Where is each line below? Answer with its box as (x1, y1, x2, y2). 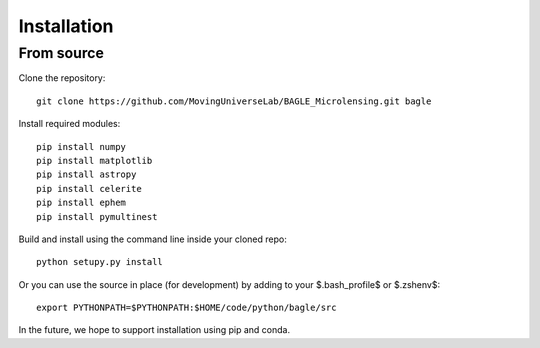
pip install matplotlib (36, 155, 153, 166)
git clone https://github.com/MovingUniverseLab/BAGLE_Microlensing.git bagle (36, 95, 432, 107)
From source (18, 44, 105, 62)
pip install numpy (36, 141, 127, 152)
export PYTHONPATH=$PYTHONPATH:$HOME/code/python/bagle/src (36, 302, 337, 314)
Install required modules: (18, 118, 121, 130)
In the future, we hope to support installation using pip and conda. (18, 324, 290, 336)
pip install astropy (36, 169, 137, 180)
